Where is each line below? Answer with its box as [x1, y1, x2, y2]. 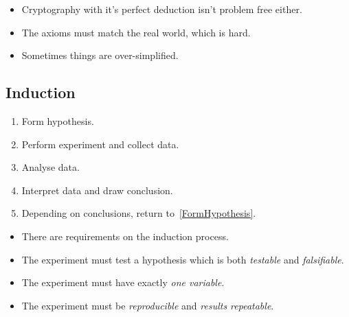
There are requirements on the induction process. [21, 228, 229, 243]
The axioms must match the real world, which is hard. [21, 25, 251, 39]
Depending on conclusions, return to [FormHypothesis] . [21, 206, 256, 220]
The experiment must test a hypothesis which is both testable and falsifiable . [21, 252, 344, 266]
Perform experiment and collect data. [21, 137, 179, 151]
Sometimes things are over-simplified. [21, 48, 179, 62]
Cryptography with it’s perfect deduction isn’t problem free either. [21, 2, 302, 16]
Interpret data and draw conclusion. [21, 183, 173, 197]
